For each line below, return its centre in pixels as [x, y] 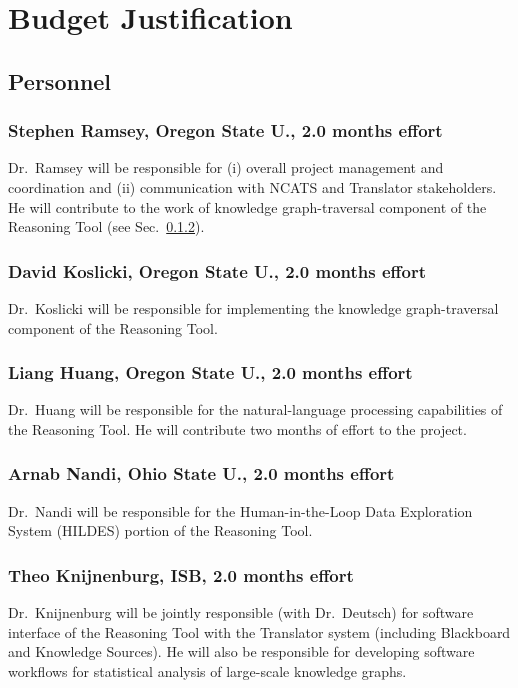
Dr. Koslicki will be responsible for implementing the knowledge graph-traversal [253, 307]
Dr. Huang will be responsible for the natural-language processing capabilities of [255, 409]
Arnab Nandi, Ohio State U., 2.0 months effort [201, 473]
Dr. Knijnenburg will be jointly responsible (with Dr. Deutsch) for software [241, 612]
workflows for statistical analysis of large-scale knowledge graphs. [207, 670]
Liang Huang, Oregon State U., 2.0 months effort [210, 372]
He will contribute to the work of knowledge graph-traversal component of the [247, 206]
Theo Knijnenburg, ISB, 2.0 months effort [181, 574]
